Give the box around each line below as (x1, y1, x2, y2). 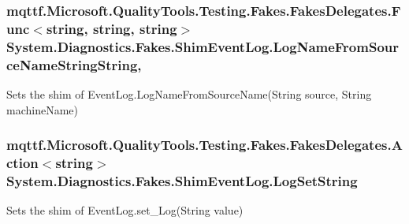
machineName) (6, 101, 78, 118)
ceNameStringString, (6, 54, 142, 74)
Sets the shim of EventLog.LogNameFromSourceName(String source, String (6, 85, 372, 102)
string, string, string (46, 18, 177, 38)
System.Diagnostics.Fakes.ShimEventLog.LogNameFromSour (6, 36, 400, 56)
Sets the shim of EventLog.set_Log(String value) (6, 202, 244, 218)
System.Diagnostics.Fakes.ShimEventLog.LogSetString (6, 170, 358, 190)
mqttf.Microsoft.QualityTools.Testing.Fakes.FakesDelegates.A (6, 135, 403, 155)
